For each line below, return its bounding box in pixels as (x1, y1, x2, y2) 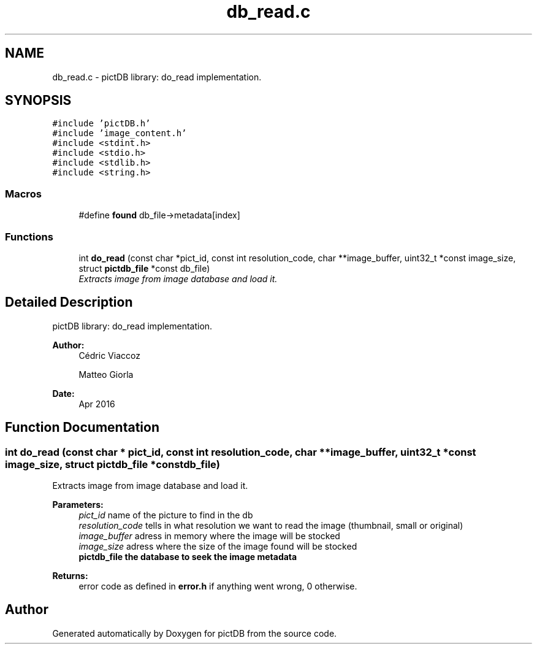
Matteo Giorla (78, 369, 134, 380)
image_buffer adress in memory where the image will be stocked (78, 531, 340, 541)
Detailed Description (5, 294, 133, 310)
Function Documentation (5, 420, 159, 436)
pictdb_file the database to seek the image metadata (78, 551, 297, 562)
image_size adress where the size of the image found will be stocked (78, 541, 357, 551)
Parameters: (52, 499, 104, 510)
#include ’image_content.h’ (52, 128, 187, 139)
